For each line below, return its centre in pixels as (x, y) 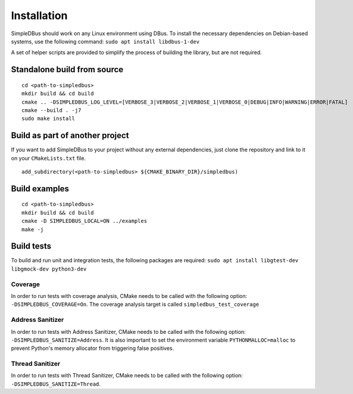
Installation (39, 15)
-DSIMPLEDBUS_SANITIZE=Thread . (56, 384)
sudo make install (49, 119)
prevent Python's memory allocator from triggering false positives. (93, 348)
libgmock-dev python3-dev (49, 269)
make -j (33, 229)
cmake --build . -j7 (51, 110)
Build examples (40, 189)
